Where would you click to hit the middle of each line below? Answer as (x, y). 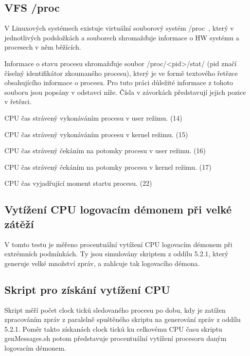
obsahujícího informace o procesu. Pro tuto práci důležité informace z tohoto (119, 82)
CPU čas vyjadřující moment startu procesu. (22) (78, 183)
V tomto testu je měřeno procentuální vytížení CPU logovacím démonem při (118, 244)
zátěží (19, 223)
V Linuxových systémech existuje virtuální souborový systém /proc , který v (119, 28)
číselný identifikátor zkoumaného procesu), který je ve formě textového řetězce (121, 73)
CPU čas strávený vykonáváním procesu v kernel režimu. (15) (96, 134)
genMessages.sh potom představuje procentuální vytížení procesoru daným (116, 338)
